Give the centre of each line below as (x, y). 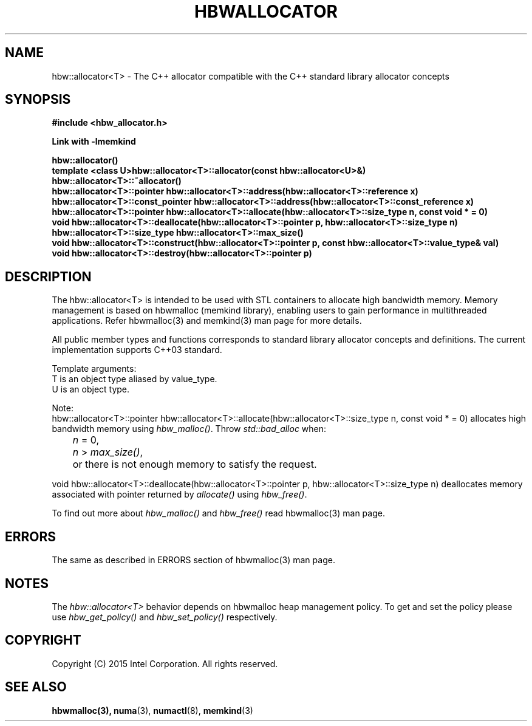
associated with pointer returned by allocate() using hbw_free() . (179, 495)
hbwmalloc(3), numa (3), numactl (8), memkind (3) (152, 710)
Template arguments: (94, 369)
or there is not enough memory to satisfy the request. (195, 464)
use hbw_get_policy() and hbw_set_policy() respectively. (165, 617)
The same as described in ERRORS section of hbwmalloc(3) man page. (193, 560)
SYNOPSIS (38, 100)
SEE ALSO (36, 687)
